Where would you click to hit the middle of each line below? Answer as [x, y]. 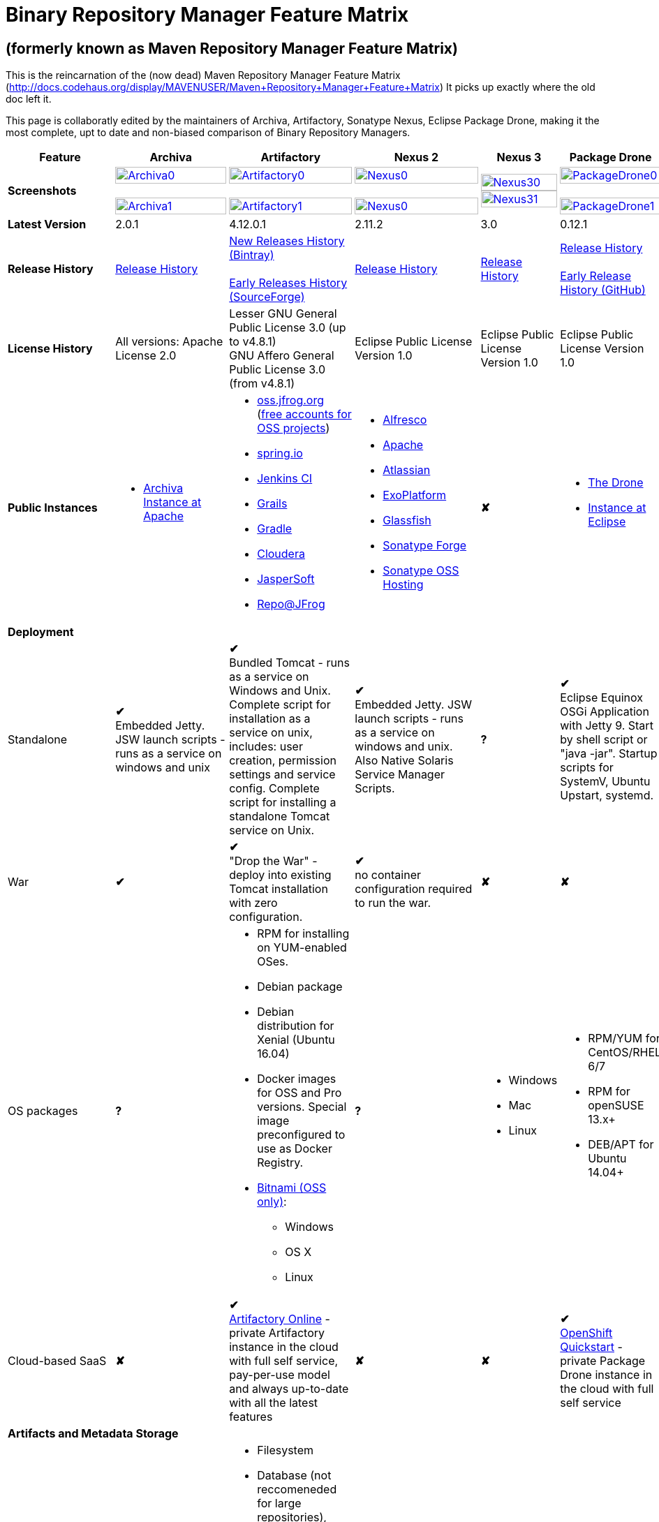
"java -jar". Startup [609, 754]
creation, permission [283, 761]
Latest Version [47, 224]
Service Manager [400, 775]
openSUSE [616, 1106]
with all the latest [274, 1403]
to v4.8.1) [253, 342]
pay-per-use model [280, 1375]
